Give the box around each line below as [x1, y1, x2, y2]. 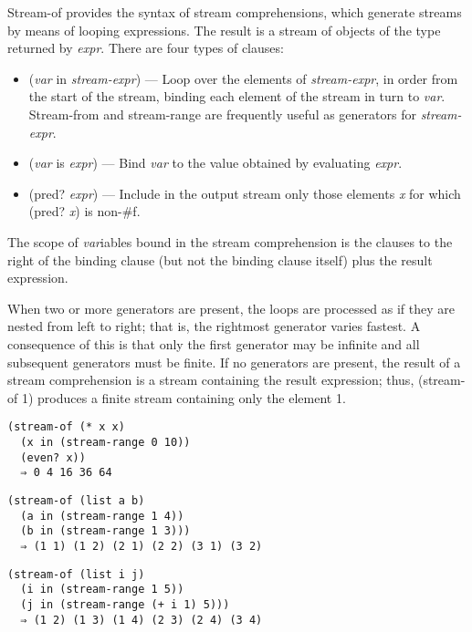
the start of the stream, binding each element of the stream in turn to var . [28, 87, 446, 106]
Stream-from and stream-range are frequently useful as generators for [28, 104, 416, 123]
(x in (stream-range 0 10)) [20, 435, 191, 449]
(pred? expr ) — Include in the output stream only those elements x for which [28, 183, 461, 202]
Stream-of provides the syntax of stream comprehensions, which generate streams [7, 3, 462, 21]
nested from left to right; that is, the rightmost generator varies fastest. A [7, 316, 421, 336]
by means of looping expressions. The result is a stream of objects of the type [7, 20, 441, 39]
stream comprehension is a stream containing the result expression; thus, [7, 370, 414, 389]
